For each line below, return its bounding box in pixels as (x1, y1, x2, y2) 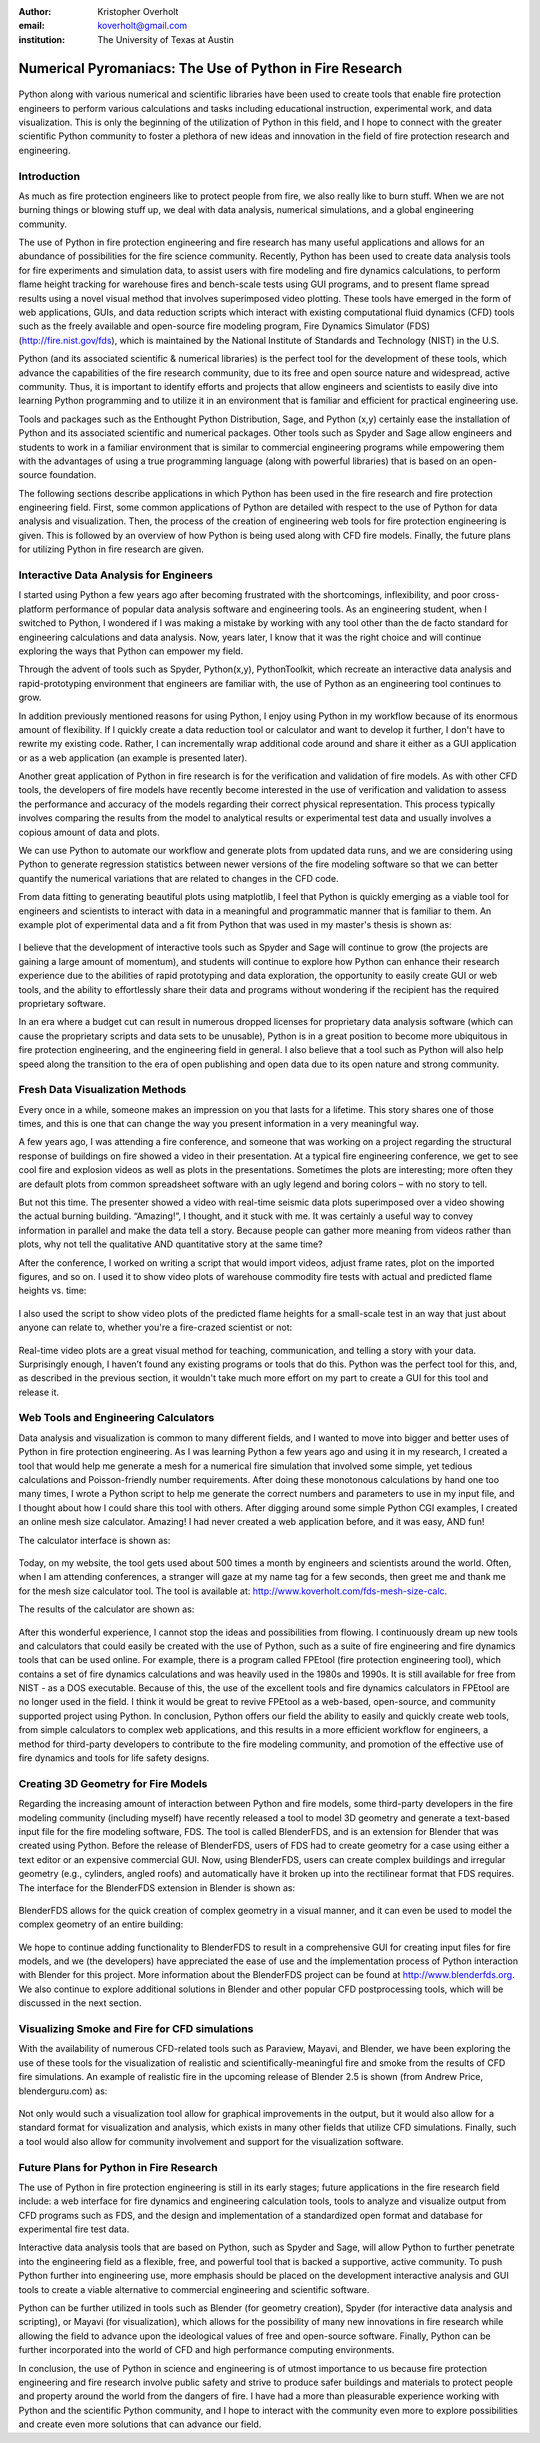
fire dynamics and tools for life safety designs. (18, 1752, 210, 1764)
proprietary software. (18, 997, 107, 1009)
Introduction (18, 169, 80, 183)
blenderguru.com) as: (18, 2085, 108, 2097)
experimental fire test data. (18, 2223, 130, 2235)
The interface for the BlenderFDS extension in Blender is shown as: (18, 1881, 295, 1894)
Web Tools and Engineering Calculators (18, 1411, 215, 1425)
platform (18, 603, 54, 615)
